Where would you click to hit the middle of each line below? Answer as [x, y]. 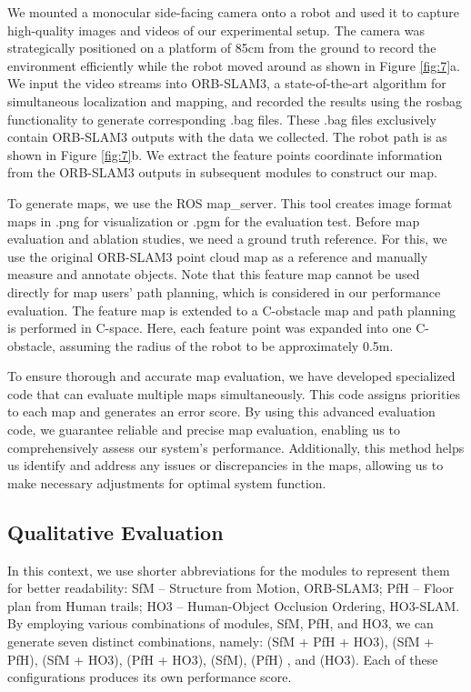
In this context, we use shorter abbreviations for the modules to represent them [229, 570]
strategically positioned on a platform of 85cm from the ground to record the [222, 48]
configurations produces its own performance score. [150, 677]
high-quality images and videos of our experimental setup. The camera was [216, 30]
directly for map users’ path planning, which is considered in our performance [224, 291]
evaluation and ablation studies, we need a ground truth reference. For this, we [227, 239]
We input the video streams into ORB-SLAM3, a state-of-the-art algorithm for [227, 83]
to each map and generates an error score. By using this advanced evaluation [221, 411]
